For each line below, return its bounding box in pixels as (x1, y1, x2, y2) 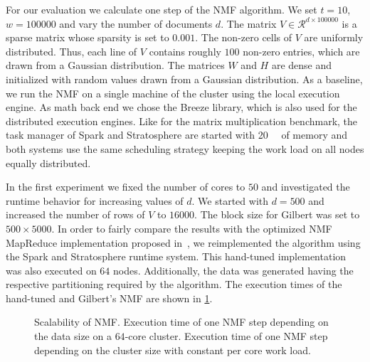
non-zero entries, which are (243, 43, 360, 58)
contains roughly (149, 43, 221, 58)
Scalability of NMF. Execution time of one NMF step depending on (34, 314, 329, 329)
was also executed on (6, 262, 97, 277)
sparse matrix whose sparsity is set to (6, 30, 169, 45)
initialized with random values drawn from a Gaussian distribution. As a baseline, (6, 71, 363, 86)
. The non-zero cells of (195, 30, 292, 45)
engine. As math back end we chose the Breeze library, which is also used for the (6, 100, 357, 115)
